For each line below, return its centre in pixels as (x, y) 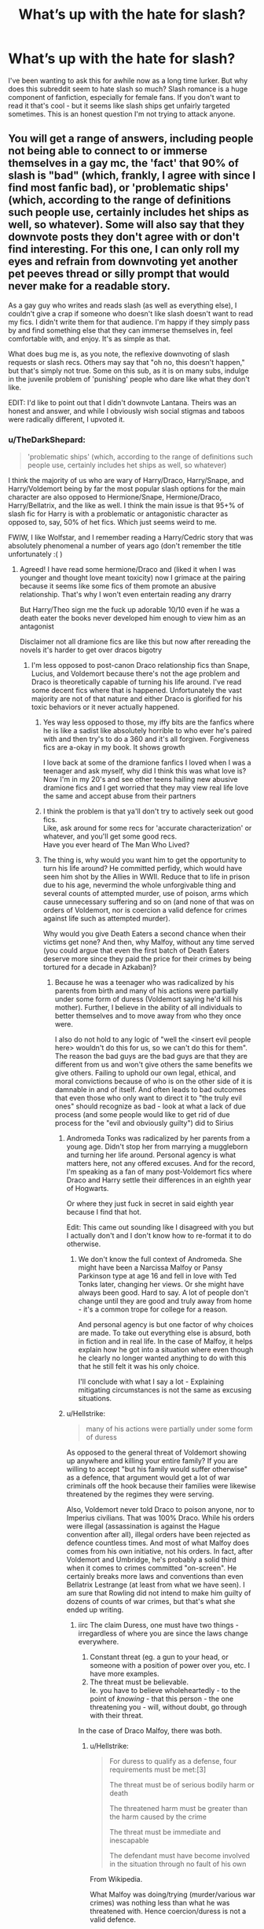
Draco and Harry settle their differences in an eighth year (159, 1180)
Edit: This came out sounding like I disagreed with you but (160, 1227)
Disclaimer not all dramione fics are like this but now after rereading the (135, 642)
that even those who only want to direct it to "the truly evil (148, 1098)
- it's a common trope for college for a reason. (153, 1309)
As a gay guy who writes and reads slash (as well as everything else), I (123, 305)
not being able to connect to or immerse (108, 151)
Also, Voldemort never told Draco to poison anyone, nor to (161, 1510)
